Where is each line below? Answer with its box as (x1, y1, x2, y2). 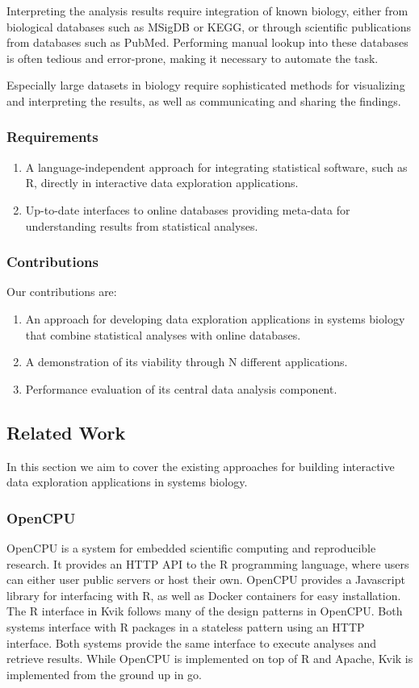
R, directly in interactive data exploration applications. (25, 174, 299, 191)
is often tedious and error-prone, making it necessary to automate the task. (6, 49, 379, 66)
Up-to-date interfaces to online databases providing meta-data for (25, 201, 350, 218)
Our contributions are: (6, 283, 117, 300)
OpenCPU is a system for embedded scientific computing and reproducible (6, 539, 376, 556)
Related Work (6, 419, 126, 444)
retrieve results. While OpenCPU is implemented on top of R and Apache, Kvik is (6, 650, 413, 667)
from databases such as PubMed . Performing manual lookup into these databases (6, 34, 409, 51)
